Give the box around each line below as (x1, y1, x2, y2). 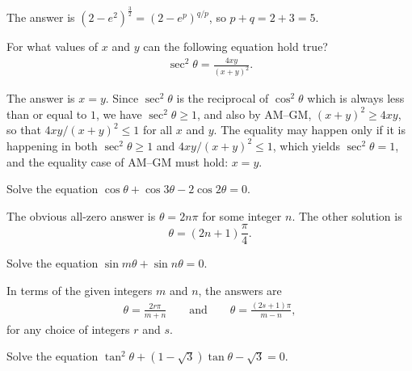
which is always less (307, 90, 405, 107)
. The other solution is (292, 207, 402, 224)
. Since (105, 90, 139, 107)
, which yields (272, 137, 341, 154)
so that (6, 121, 41, 138)
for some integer (202, 207, 282, 224)
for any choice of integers (6, 320, 130, 337)
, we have (95, 105, 142, 122)
